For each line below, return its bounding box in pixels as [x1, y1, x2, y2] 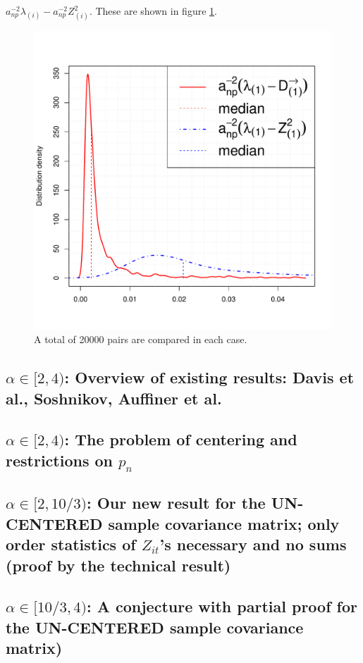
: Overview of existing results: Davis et [64, 366, 355, 388]
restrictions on [6, 449, 113, 471]
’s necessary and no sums [159, 533, 347, 555]
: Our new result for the [86, 492, 266, 514]
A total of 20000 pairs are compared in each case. [34, 332, 247, 347]
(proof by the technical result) [6, 554, 231, 576]
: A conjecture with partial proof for [86, 595, 357, 617]
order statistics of [6, 533, 136, 555]
